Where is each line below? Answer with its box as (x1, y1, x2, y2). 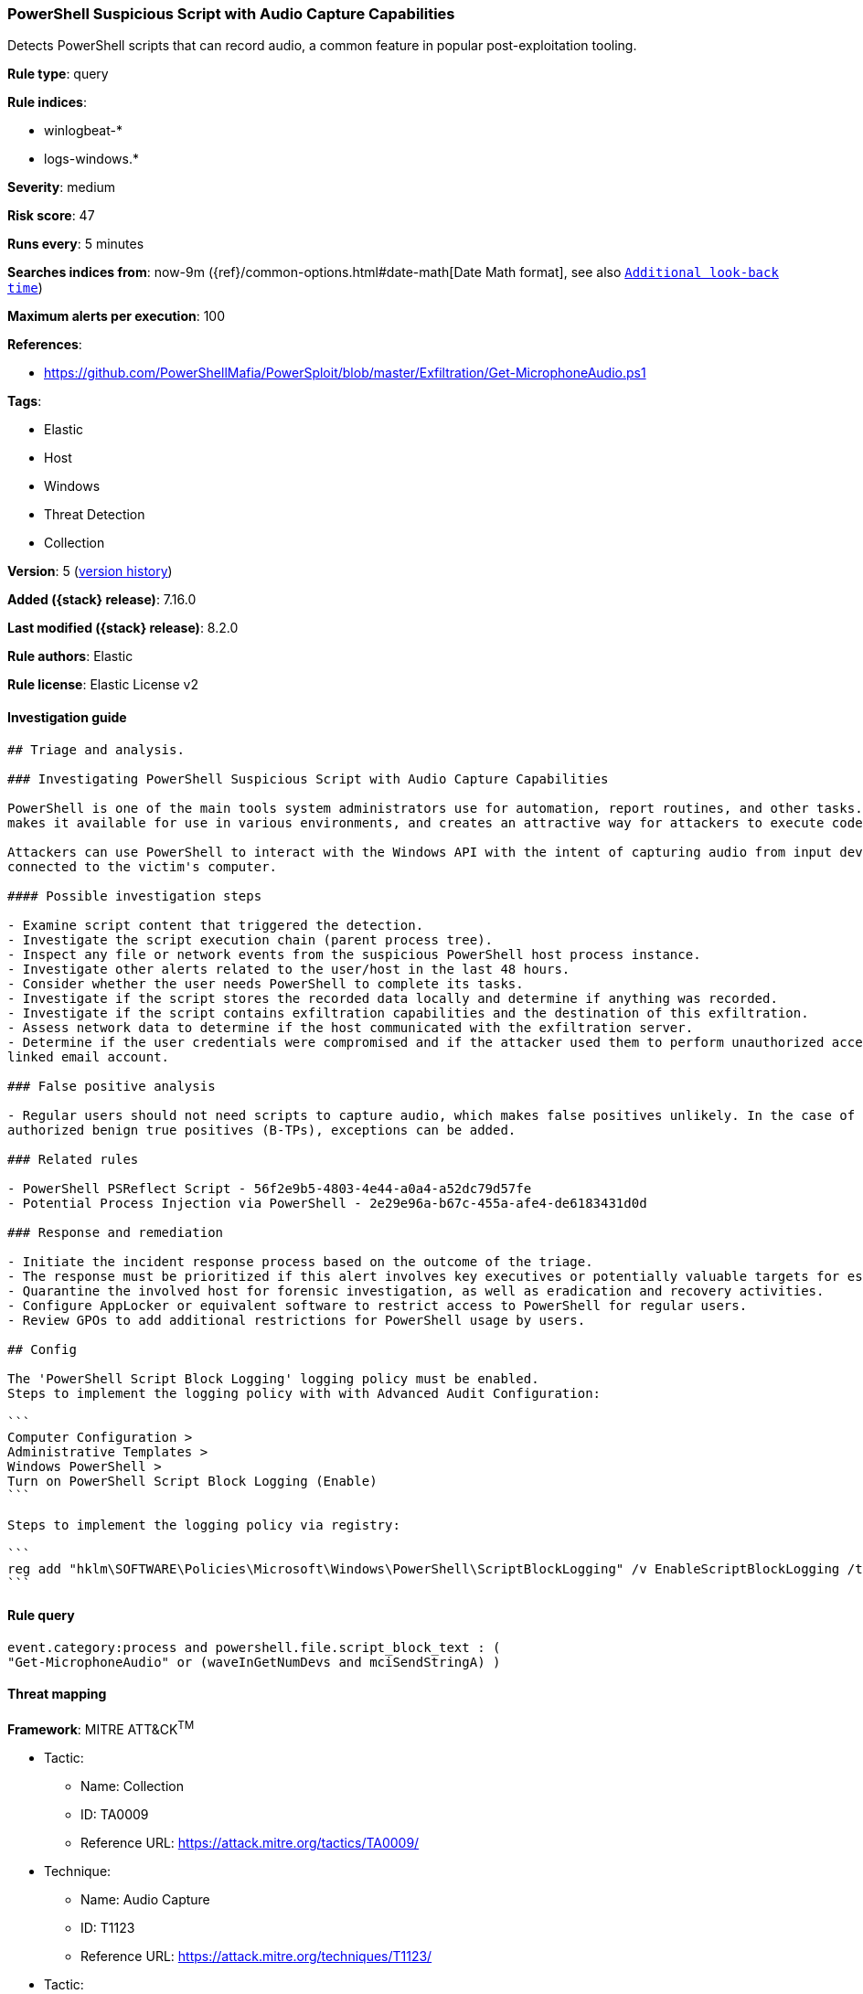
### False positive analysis (7, 1078, 216, 1093)
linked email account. (7, 1049, 170, 1064)
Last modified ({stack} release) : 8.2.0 (7, 620, 239, 636)
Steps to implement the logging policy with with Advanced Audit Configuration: (7, 1385, 602, 1401)
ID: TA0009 (80, 1806, 149, 1822)
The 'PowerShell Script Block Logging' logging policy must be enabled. (7, 1370, 539, 1386)
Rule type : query (7, 66, 109, 82)
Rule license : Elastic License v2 (7, 677, 198, 693)
